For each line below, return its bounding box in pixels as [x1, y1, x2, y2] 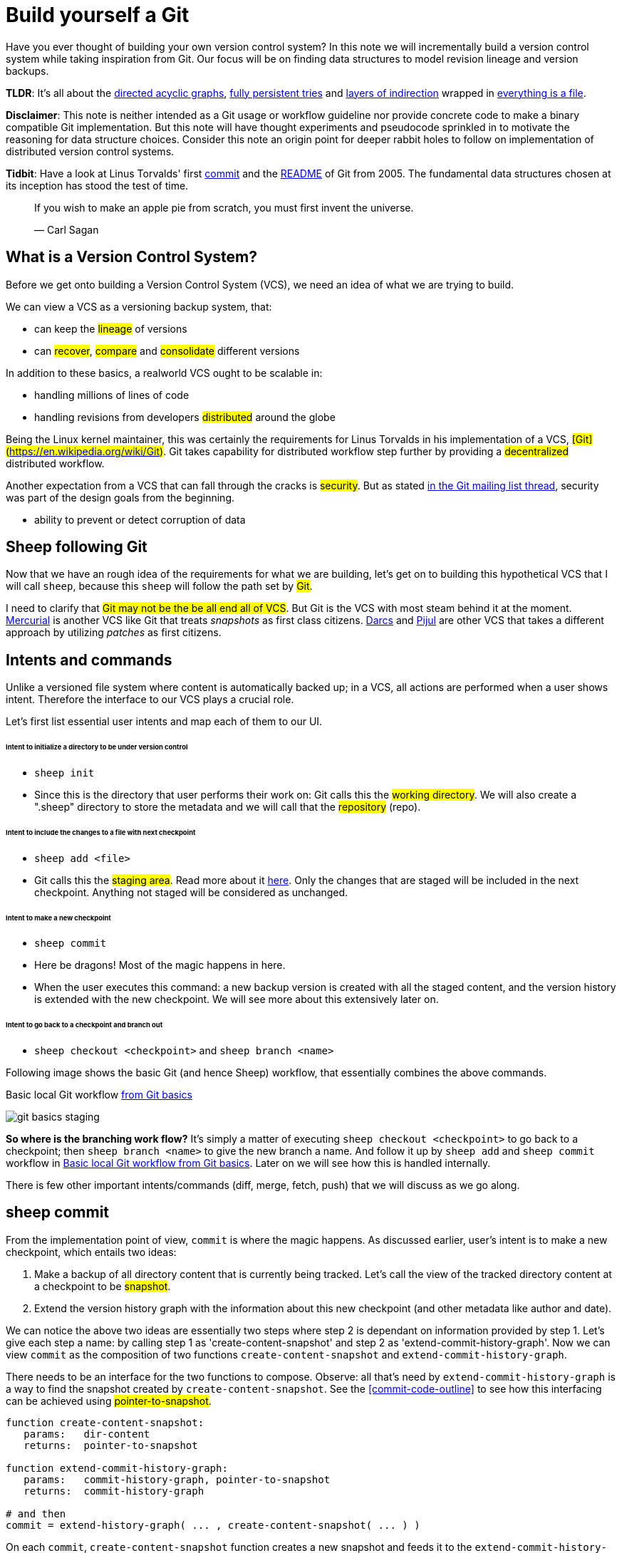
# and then [6, 1507, 66, 1520]
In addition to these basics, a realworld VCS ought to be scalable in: [6, 366, 323, 379]
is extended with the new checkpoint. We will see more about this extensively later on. [34, 993, 439, 1006]
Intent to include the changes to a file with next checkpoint [6, 828, 196, 836]
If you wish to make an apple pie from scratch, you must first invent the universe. [34, 201, 414, 214]
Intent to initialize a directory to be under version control [6, 743, 188, 752]
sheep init [34, 767, 95, 779]
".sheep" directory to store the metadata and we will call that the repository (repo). [34, 800, 421, 813]
